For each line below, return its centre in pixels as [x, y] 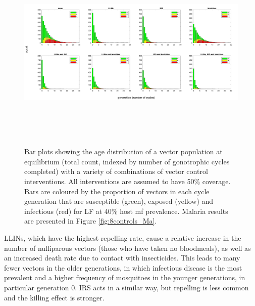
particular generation [37, 287]
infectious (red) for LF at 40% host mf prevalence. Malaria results [126, 211]
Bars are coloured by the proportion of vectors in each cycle [117, 191]
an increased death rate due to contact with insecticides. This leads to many [122, 258]
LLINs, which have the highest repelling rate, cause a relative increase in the [123, 237]
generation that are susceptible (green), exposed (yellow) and [119, 201]
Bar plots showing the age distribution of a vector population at [123, 151]
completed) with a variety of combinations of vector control [116, 171]
